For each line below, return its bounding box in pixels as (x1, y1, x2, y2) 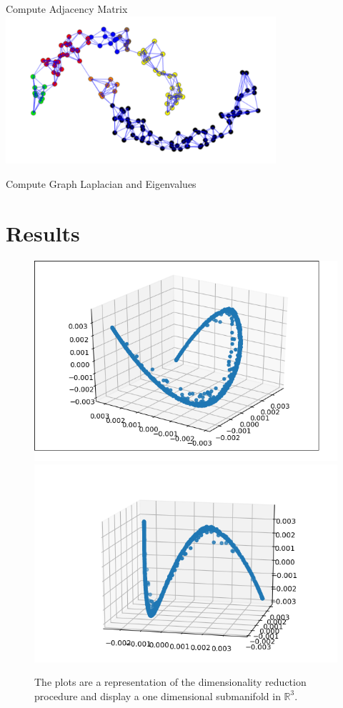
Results (6, 218, 80, 247)
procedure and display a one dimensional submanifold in (34, 688, 281, 703)
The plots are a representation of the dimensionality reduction (34, 674, 307, 689)
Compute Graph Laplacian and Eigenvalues (6, 176, 197, 191)
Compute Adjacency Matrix (6, 1, 128, 16)
